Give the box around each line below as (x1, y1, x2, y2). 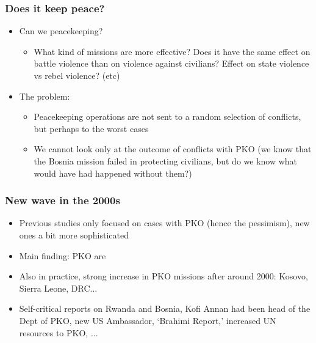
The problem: (19, 89, 70, 102)
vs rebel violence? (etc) (34, 69, 120, 81)
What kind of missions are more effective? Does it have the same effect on (34, 45, 311, 57)
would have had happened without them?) (34, 166, 192, 179)
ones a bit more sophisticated (19, 228, 129, 241)
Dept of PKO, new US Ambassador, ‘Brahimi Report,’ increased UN (19, 314, 276, 326)
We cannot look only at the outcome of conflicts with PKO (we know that (34, 142, 312, 155)
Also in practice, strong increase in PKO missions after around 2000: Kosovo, (19, 270, 308, 282)
